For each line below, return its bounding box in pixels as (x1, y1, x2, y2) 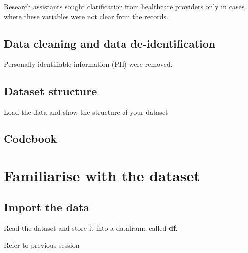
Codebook (4, 131, 57, 146)
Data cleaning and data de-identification (4, 35, 216, 51)
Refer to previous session (4, 239, 80, 250)
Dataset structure (4, 83, 97, 99)
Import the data (4, 199, 90, 215)
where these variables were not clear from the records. (4, 11, 168, 21)
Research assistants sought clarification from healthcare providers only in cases (4, 1, 245, 11)
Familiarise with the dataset (4, 165, 200, 185)
